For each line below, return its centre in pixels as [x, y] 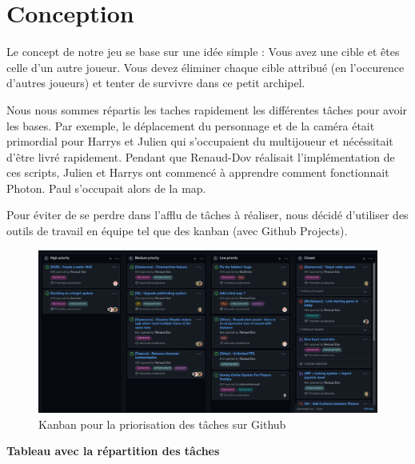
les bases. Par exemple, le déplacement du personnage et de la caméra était [191, 125]
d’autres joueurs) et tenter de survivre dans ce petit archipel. [156, 83]
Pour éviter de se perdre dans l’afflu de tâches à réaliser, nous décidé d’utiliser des [207, 215]
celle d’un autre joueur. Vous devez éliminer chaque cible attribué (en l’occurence [206, 67]
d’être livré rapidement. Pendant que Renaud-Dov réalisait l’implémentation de [201, 156]
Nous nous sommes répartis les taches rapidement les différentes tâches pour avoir [207, 109]
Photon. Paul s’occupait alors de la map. [106, 188]
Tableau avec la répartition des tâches [113, 451]
